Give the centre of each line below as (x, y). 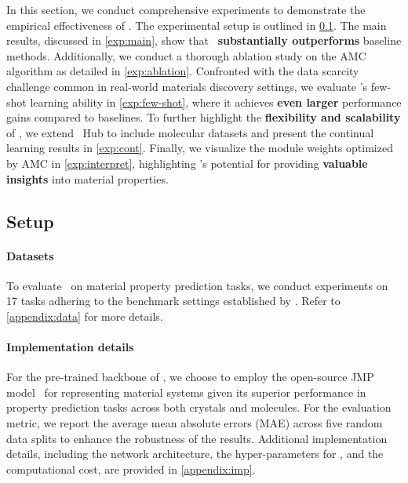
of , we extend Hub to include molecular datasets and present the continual (190, 132)
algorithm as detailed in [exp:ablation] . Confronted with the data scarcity (183, 71)
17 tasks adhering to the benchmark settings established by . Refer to (173, 301)
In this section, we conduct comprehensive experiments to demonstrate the (186, 9)
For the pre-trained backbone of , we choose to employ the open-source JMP (190, 377)
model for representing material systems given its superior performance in (186, 392)
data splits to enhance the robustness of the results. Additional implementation (197, 438)
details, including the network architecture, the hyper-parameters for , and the (195, 454)
